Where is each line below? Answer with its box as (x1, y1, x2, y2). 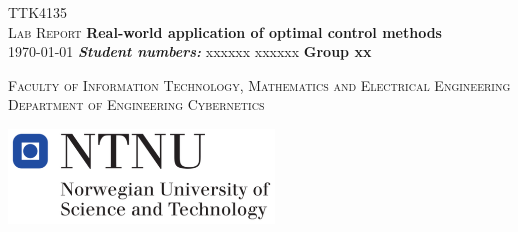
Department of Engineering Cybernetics (8, 94, 265, 115)
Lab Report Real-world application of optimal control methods (8, 21, 442, 42)
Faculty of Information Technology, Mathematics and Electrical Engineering (8, 74, 511, 95)
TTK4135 (8, 2, 68, 22)
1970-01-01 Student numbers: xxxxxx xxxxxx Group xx (8, 41, 372, 62)
